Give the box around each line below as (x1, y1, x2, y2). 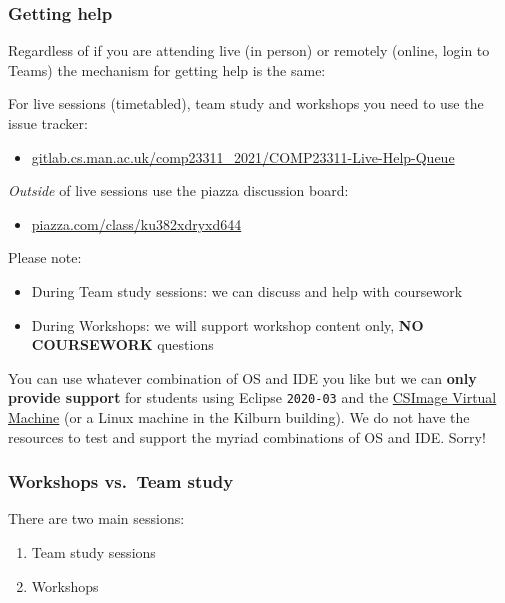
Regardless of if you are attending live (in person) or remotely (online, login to (8, 40, 490, 61)
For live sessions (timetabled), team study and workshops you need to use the (8, 93, 484, 114)
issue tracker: (8, 113, 88, 133)
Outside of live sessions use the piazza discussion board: (8, 180, 349, 201)
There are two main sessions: (8, 508, 185, 529)
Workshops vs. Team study (8, 469, 234, 494)
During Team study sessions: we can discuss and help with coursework (31, 280, 463, 301)
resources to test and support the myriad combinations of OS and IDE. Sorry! (8, 426, 486, 447)
